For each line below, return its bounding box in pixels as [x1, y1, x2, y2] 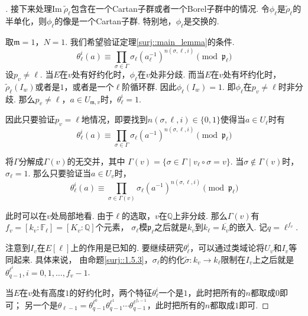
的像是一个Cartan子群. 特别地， [54, 14, 176, 27]
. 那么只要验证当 [28, 166, 92, 179]
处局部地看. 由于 [50, 209, 114, 221]
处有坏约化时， [223, 67, 281, 80]
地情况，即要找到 [81, 113, 148, 125]
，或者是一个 [64, 80, 114, 92]
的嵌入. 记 [229, 221, 268, 233]
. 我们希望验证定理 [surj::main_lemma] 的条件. [65, 35, 235, 47]
